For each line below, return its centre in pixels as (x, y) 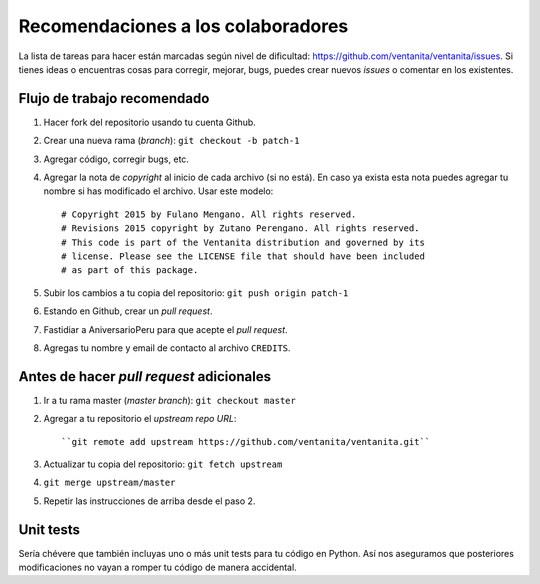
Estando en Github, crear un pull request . (128, 311)
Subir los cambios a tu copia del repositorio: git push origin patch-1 (196, 292)
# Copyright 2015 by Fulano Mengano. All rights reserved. (209, 214)
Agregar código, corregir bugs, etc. (116, 159)
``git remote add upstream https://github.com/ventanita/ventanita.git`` (246, 441)
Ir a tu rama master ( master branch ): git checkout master (170, 400)
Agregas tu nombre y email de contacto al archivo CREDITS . (167, 347)
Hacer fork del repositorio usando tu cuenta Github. (150, 122)
